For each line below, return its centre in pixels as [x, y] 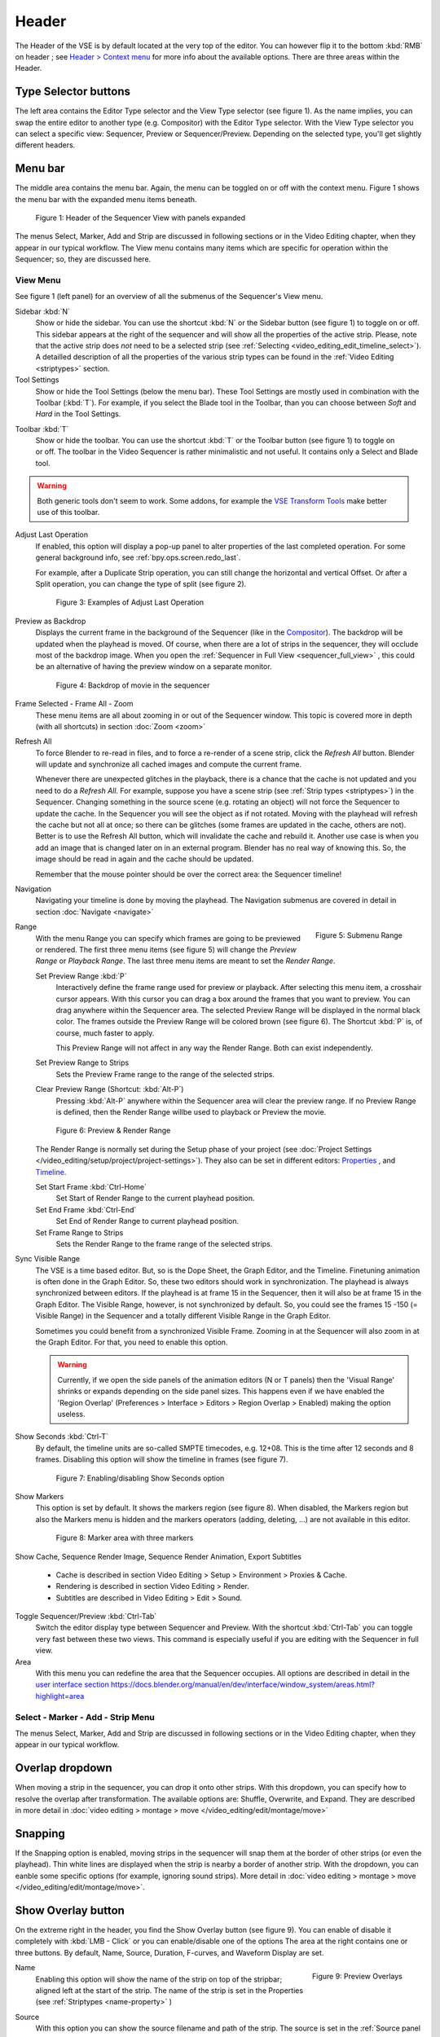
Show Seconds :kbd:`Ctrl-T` [62, 1436]
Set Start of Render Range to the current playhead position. [156, 1199]
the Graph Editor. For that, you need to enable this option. [132, 1342]
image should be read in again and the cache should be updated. [145, 859]
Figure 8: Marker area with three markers [125, 1538]
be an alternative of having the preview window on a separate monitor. [154, 667]
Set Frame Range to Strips [79, 1232]
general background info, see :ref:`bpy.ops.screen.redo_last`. [138, 557]
